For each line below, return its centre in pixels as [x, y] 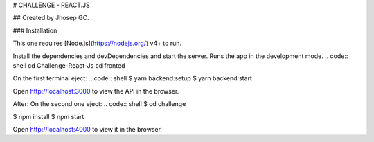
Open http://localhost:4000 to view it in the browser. [88, 129]
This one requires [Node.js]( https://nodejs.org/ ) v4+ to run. [97, 43]
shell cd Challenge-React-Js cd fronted [69, 65]
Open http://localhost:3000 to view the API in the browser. [96, 91]
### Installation [35, 30]
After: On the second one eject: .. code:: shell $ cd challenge [99, 104]
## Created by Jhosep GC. [51, 18]
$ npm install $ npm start [48, 116]
